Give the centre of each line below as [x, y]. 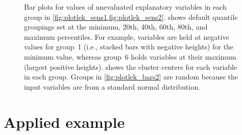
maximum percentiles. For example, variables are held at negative [127, 36]
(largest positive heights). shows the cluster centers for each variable [131, 66]
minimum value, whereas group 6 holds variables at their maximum [130, 56]
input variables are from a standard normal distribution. [112, 86]
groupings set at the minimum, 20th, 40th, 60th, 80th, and [116, 27]
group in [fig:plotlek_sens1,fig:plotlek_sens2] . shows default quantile [131, 17]
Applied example [64, 121]
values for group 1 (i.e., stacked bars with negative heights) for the [129, 47]
